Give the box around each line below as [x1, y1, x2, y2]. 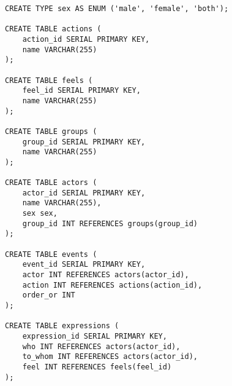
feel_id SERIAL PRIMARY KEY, [22, 86, 141, 95]
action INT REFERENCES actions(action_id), [22, 280, 203, 289]
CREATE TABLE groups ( [5, 127, 97, 136]
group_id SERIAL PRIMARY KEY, [22, 137, 146, 146]
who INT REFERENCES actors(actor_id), [22, 342, 181, 351]
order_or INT [22, 291, 75, 300]
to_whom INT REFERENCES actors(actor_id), [22, 352, 198, 361]
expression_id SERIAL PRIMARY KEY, [22, 332, 167, 341]
